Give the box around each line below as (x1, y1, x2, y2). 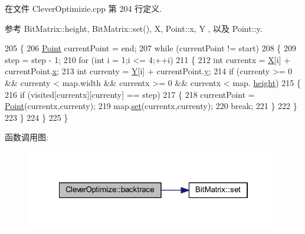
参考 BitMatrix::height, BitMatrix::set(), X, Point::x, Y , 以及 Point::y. (5, 22, 263, 34)
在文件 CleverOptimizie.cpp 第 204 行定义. (5, 2, 162, 14)
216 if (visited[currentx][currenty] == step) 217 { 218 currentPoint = (5, 88, 255, 100)
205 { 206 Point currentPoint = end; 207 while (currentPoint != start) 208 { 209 (5, 42, 297, 54)
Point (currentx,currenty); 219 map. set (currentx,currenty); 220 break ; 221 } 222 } (5, 100, 297, 112)
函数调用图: (5, 131, 48, 143)
